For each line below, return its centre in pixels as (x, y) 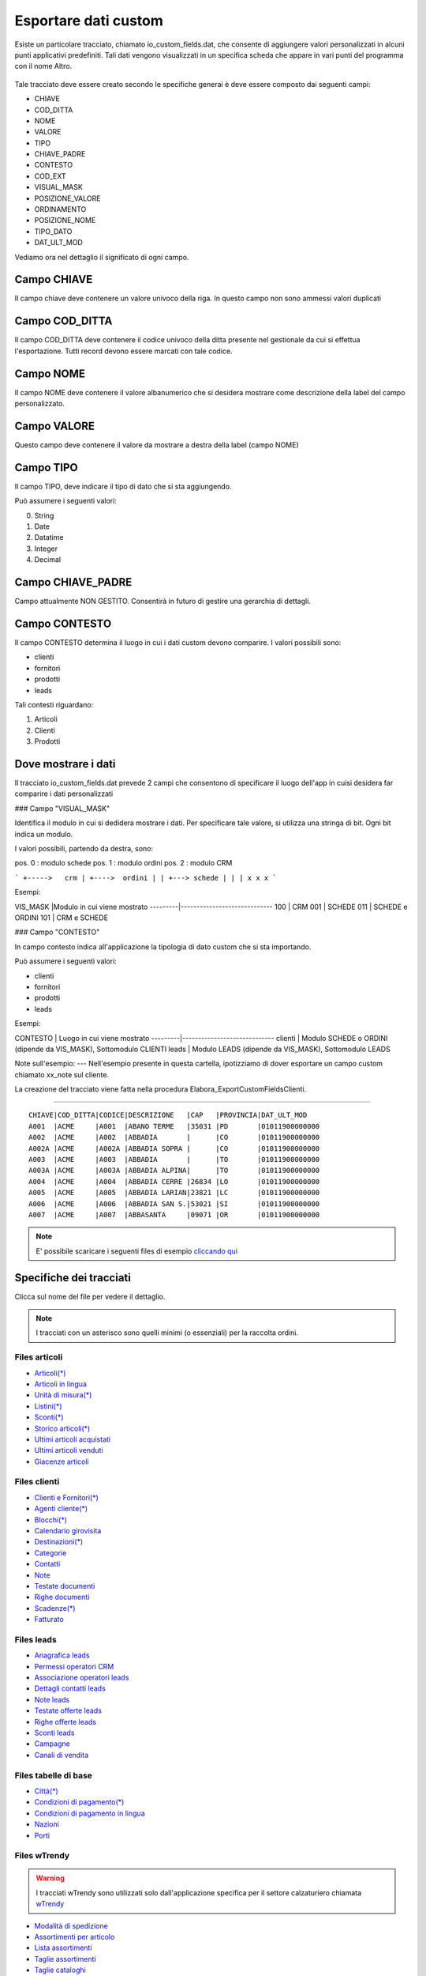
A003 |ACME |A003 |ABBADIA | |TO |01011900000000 (174, 1160)
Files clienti (37, 1482)
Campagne (52, 1744)
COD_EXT (50, 176)
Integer (46, 549)
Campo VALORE (54, 426)
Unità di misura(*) (63, 1395)
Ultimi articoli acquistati (72, 1439)
